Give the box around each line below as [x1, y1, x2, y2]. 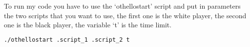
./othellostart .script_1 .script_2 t [4, 36, 130, 43]
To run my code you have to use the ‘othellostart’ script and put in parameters [4, 1, 241, 11]
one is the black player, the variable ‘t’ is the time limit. [4, 20, 172, 30]
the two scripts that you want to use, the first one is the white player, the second [4, 10, 247, 20]
